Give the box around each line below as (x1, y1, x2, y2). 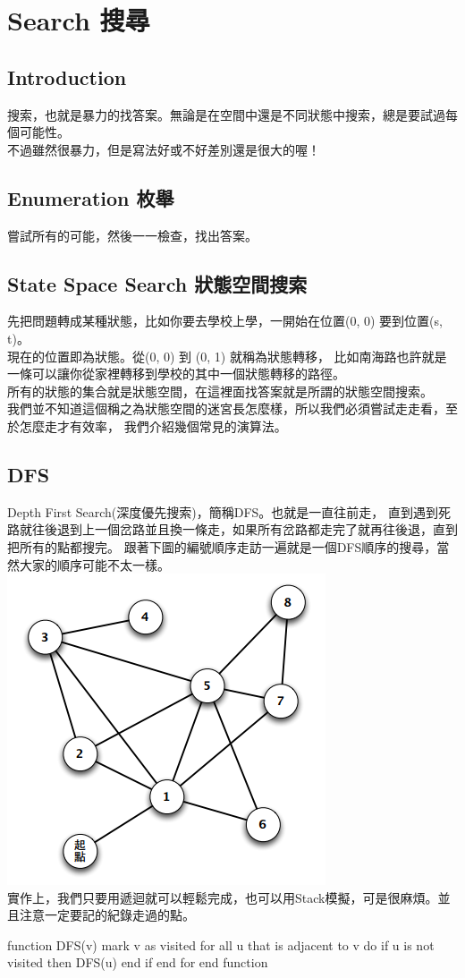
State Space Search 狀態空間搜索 (7, 269, 308, 297)
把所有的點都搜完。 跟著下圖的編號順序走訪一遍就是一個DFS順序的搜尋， (7, 537, 437, 556)
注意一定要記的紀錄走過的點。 (19, 906, 195, 924)
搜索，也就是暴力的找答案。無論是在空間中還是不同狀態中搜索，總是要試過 (7, 105, 445, 123)
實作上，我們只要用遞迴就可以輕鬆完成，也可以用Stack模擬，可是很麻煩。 (7, 888, 438, 906)
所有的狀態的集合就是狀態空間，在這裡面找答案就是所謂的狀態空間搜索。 (7, 381, 433, 400)
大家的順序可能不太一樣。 (19, 555, 170, 574)
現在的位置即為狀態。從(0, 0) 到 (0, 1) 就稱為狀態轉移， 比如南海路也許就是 (7, 346, 447, 365)
